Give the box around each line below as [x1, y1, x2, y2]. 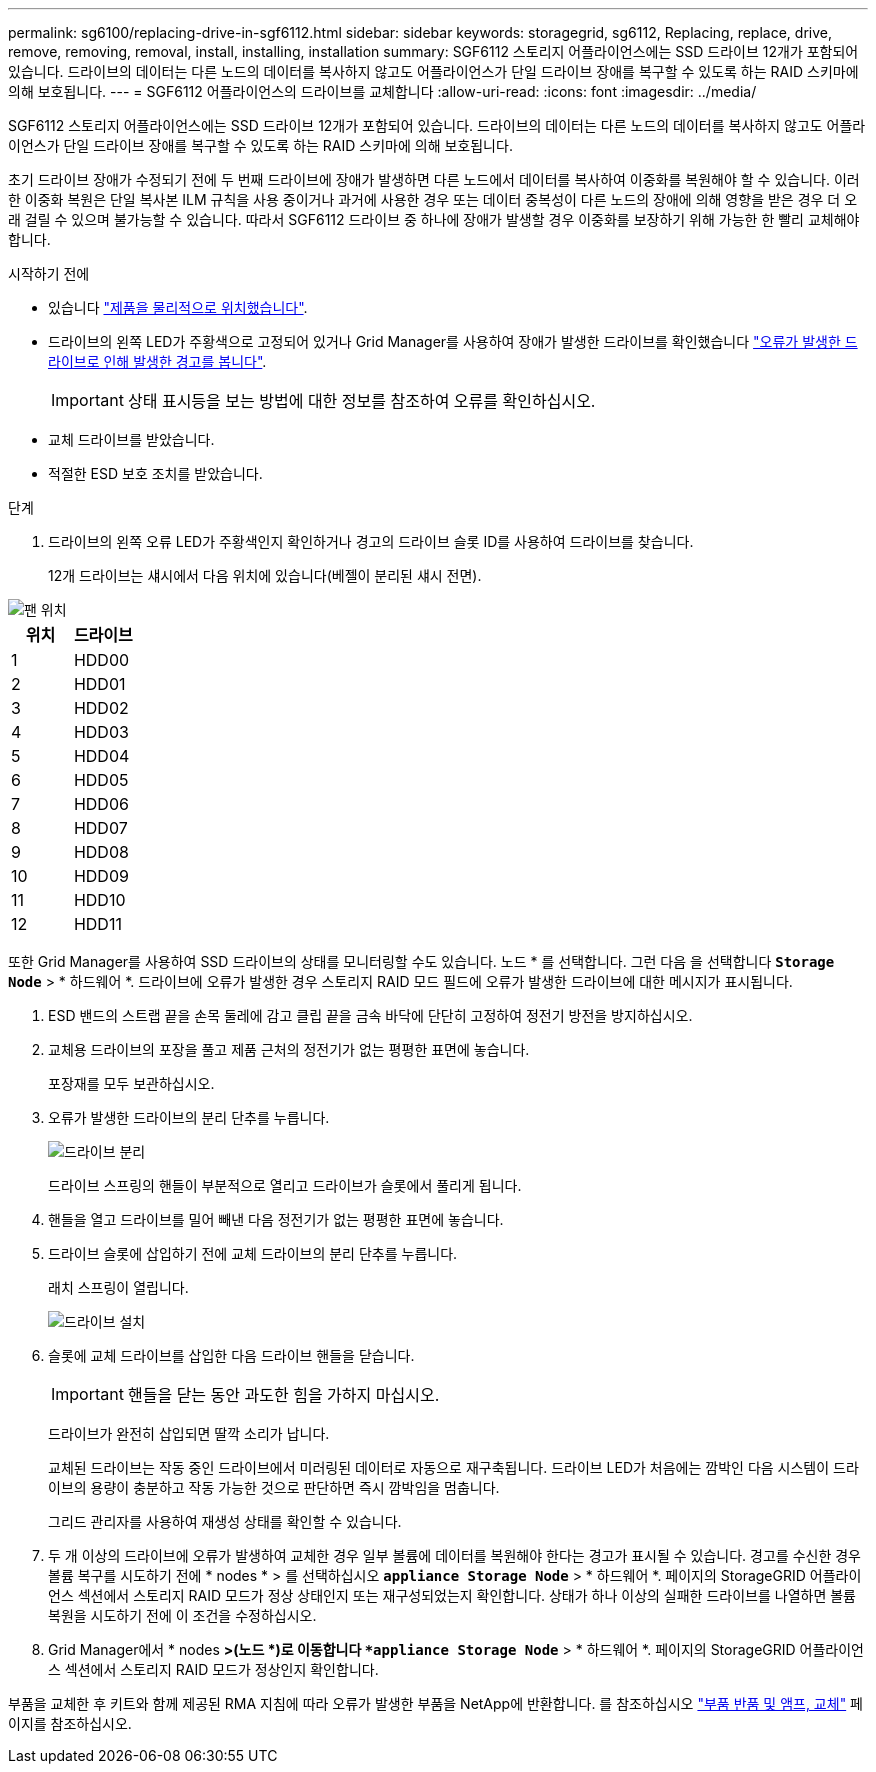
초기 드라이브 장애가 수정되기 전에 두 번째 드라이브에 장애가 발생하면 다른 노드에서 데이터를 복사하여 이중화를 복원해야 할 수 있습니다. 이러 [8, 171, 860, 188]
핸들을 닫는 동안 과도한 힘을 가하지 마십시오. [127, 1385, 440, 1405]
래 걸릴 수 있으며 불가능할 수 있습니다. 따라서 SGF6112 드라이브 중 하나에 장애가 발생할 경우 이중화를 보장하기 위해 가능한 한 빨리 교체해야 [8, 211, 860, 228]
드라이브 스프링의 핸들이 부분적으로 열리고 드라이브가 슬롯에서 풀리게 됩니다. [48, 1177, 522, 1194]
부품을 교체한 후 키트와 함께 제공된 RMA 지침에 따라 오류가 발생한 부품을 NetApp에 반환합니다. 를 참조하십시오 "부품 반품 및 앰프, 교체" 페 [8, 1695, 863, 1712]
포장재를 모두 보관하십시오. [48, 1075, 215, 1092]
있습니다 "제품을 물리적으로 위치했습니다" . [48, 299, 308, 316]
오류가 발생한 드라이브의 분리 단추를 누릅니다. [48, 1109, 330, 1126]
